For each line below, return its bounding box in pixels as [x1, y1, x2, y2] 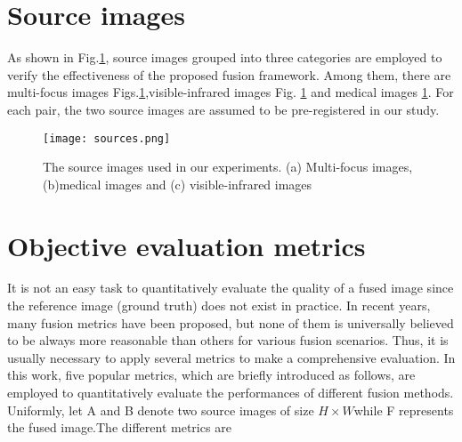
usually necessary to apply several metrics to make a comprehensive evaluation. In [7, 348, 456, 366]
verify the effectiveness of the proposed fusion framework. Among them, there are [7, 65, 451, 84]
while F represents [353, 400, 454, 419]
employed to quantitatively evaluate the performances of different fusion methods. [7, 383, 454, 402]
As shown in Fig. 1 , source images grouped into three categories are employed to [7, 48, 442, 67]
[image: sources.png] [43, 132, 171, 145]
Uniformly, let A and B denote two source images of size [7, 400, 314, 419]
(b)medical [43, 174, 101, 193]
